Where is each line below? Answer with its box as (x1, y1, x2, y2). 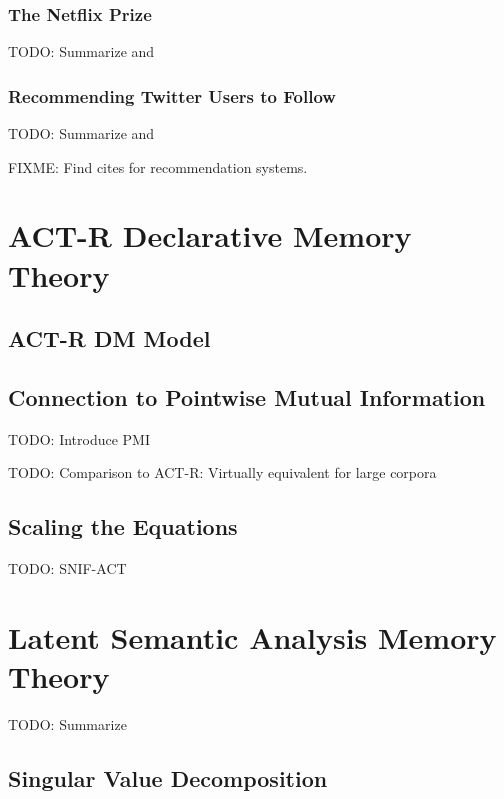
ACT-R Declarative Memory (8, 215, 412, 256)
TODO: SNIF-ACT (8, 558, 127, 579)
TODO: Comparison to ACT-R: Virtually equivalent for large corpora (8, 462, 437, 483)
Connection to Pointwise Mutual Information (8, 381, 486, 412)
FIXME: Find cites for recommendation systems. (8, 156, 308, 177)
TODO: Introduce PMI (8, 428, 151, 449)
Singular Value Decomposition (8, 763, 328, 794)
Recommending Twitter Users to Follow (8, 83, 336, 108)
